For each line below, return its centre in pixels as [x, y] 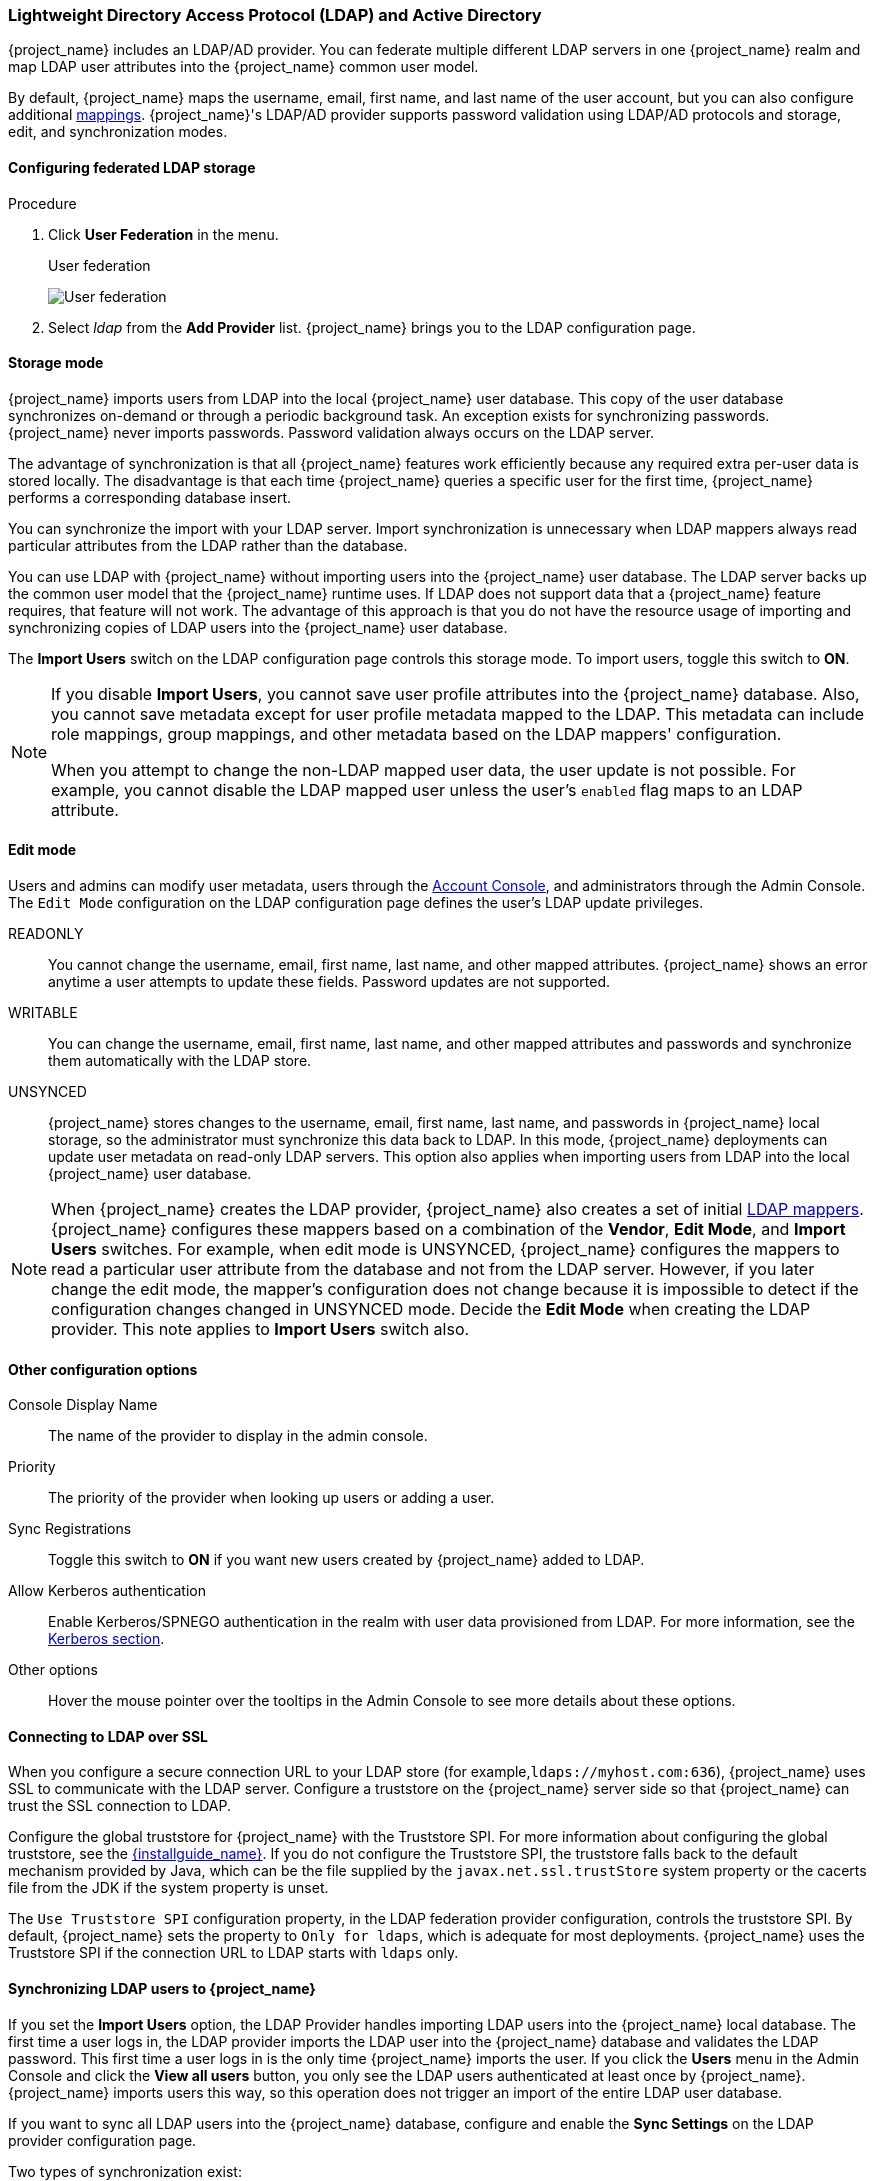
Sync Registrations [70, 1529]
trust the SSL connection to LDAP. [119, 1806]
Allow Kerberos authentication [107, 1591]
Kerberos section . [106, 1639]
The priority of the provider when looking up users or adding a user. [271, 1498]
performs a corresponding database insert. [150, 497]
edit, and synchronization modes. [118, 132]
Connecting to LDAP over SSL [108, 1736]
